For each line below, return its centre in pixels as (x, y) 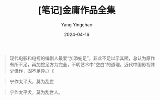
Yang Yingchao (77, 24)
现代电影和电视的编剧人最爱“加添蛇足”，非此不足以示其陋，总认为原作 (82, 58)
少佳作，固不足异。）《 (32, 71)
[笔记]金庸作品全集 (77, 10)
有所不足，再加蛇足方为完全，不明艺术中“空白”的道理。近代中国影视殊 (82, 64)
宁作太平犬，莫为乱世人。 (36, 92)
